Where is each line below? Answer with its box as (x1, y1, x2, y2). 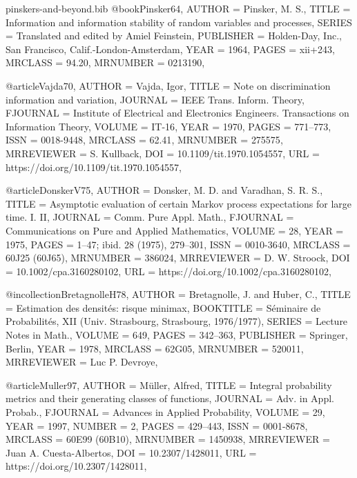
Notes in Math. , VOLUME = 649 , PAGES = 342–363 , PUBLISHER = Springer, (6, 328, 348, 342)
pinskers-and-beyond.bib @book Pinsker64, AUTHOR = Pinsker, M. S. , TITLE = (6, 1, 351, 15)
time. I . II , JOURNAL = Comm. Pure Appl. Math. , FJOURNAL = (6, 210, 294, 224)
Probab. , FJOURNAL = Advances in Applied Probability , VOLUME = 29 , (6, 405, 325, 419)
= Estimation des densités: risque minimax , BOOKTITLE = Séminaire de (6, 300, 321, 315)
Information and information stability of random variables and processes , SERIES (6, 14, 352, 29)
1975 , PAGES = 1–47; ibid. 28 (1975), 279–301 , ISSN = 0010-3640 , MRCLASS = (6, 237, 351, 251)
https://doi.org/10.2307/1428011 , (6, 459, 147, 473)
